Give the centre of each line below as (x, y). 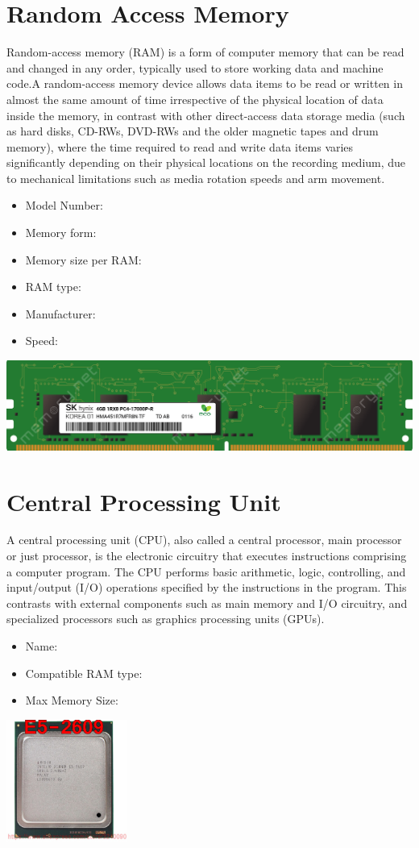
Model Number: (64, 205)
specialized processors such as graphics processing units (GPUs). (166, 619)
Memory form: (61, 233)
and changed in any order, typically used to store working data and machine (195, 67)
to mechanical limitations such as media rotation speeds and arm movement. (196, 178)
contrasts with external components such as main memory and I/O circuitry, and (207, 603)
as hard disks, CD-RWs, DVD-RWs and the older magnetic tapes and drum (193, 131)
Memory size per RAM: (83, 259)
